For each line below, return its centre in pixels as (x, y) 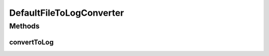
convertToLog (31, 42)
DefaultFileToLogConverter (67, 13)
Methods (24, 26)
